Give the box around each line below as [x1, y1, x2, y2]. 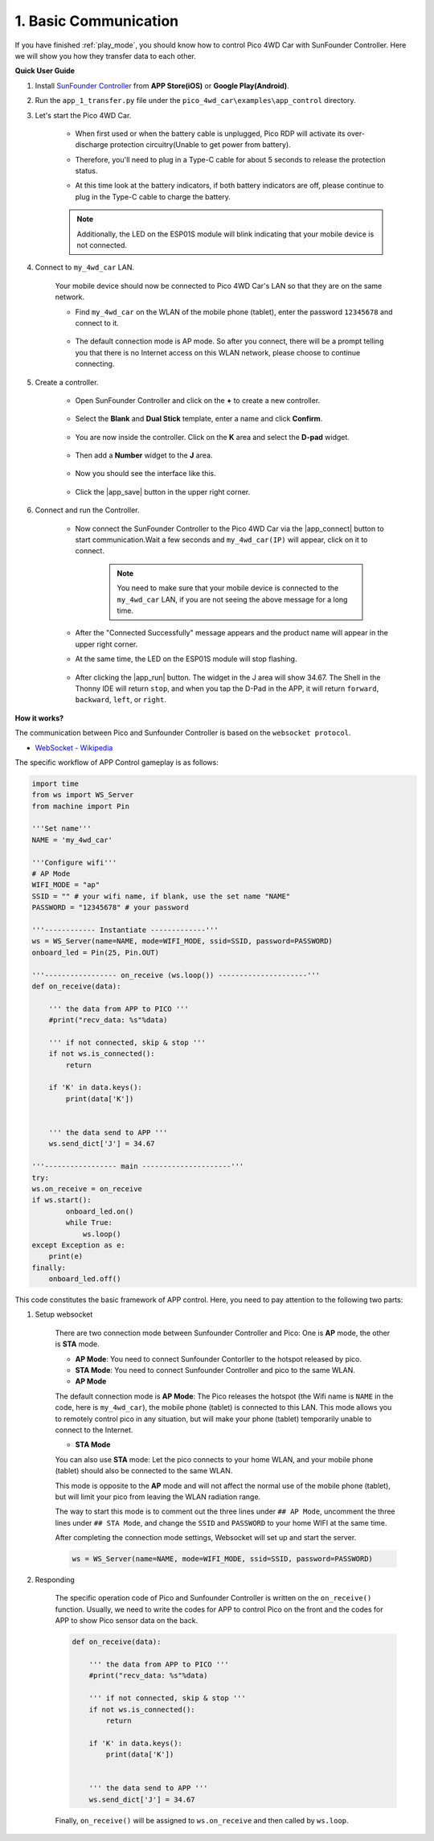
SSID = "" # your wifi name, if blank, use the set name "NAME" [31, 891, 291, 901]
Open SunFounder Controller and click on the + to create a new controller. [75, 395, 321, 405]
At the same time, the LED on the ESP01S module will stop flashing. [75, 654, 297, 664]
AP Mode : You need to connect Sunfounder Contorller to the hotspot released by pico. [75, 1354, 362, 1363]
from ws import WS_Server [31, 791, 134, 799]
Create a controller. [35, 377, 99, 387]
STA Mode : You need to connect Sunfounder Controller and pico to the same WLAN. [75, 1366, 355, 1375]
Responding [35, 1575, 76, 1584]
